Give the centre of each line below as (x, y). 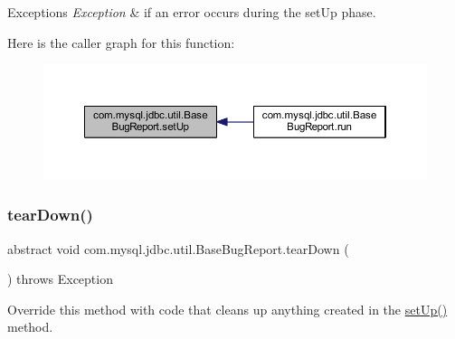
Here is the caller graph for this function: (121, 42)
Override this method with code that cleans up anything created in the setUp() (227, 309)
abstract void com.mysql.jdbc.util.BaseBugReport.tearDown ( (178, 248)
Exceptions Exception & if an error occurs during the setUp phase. (192, 12)
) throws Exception (60, 279)
